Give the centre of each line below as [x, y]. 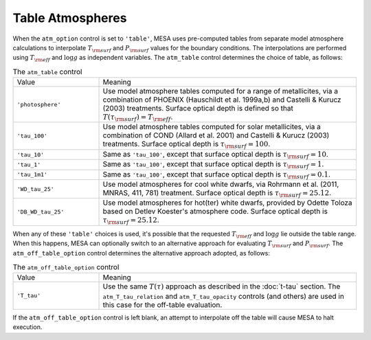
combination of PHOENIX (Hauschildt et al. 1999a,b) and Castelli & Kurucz [222, 100]
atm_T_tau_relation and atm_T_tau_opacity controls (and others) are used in [224, 296]
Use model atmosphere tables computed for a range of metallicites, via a [220, 91]
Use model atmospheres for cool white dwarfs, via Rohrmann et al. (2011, [221, 184]
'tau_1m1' [32, 175]
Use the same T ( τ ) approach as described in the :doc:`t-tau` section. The [222, 286]
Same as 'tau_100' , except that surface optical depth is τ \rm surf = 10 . [216, 155]
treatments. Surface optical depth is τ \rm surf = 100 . [187, 145]
